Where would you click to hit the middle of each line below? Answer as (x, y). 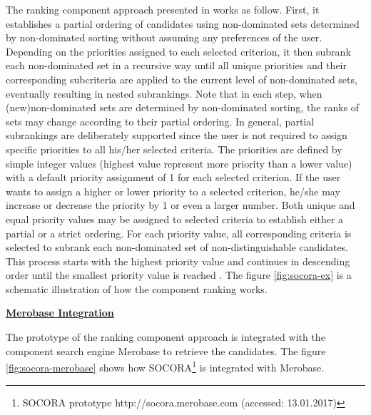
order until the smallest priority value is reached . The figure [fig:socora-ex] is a (179, 275)
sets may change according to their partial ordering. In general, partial (160, 121)
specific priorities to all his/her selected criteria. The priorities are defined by (174, 149)
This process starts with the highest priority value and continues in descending (178, 261)
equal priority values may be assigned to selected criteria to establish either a (175, 219)
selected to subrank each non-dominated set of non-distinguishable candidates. (177, 247)
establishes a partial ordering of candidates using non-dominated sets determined (183, 23)
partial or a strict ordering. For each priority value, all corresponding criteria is (179, 233)
